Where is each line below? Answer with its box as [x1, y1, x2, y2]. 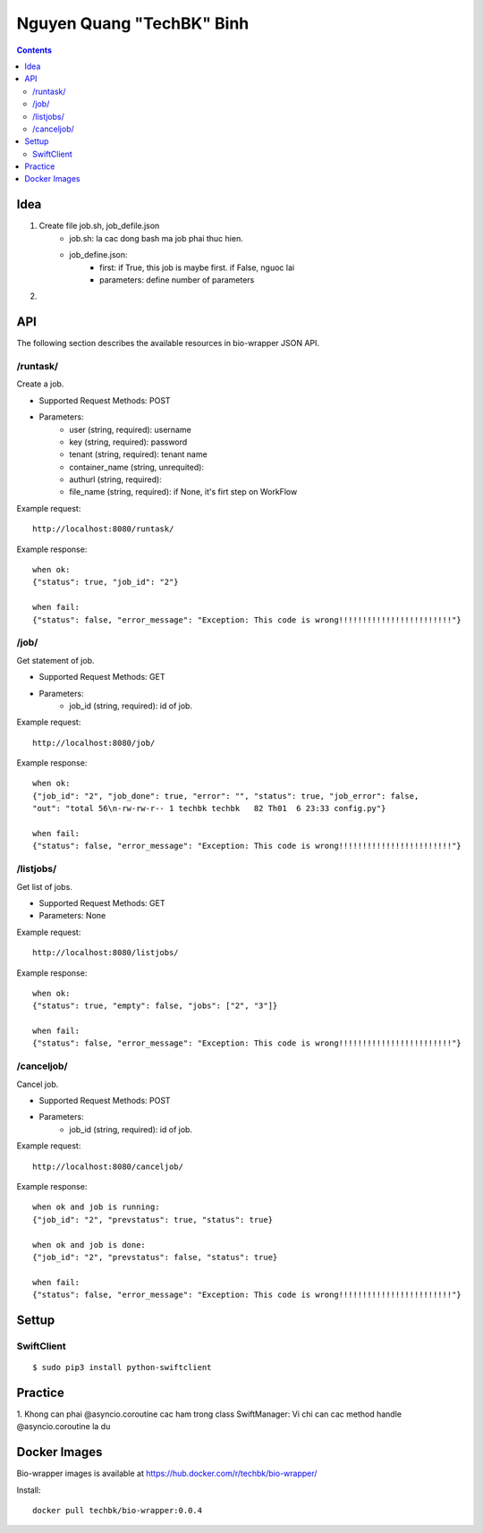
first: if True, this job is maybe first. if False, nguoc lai [99, 262, 295, 273]
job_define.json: [69, 250, 128, 260]
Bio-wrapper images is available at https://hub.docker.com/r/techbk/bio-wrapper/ [16, 1468, 318, 1479]
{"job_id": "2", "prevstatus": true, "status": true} [32, 1215, 273, 1224]
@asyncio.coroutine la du [16, 1421, 111, 1432]
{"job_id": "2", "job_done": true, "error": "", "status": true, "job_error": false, [32, 791, 419, 800]
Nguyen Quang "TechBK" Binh [16, 13, 250, 33]
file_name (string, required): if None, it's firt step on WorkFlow [69, 487, 298, 497]
